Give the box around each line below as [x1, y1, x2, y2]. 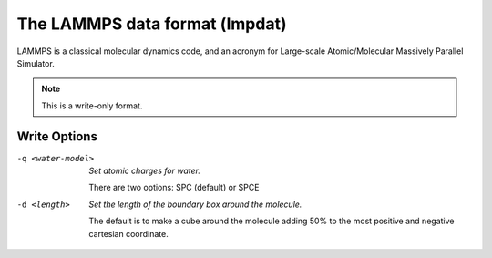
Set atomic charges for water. [88, 165, 200, 177]
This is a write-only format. [41, 100, 143, 111]
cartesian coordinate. [88, 228, 169, 239]
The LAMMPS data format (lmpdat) [16, 14, 287, 34]
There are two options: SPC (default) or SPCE [88, 182, 260, 193]
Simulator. [16, 57, 55, 68]
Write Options [16, 129, 97, 144]
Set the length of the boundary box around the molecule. [88, 199, 302, 210]
